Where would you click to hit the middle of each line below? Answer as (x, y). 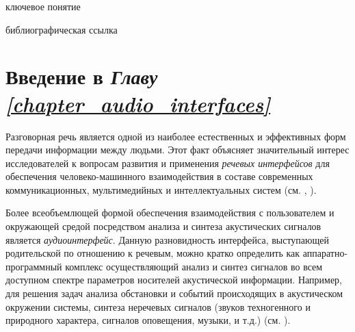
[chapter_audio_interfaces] (138, 103)
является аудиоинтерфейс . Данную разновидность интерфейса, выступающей (167, 239)
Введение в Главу (82, 77)
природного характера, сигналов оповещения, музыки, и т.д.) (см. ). (148, 320)
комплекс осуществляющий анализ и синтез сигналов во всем (194, 266)
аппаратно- (325, 253)
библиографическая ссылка (62, 29)
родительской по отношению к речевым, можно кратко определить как (153, 253)
